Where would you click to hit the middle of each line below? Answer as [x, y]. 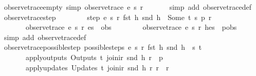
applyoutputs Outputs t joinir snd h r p [94, 57]
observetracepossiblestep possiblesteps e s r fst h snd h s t [103, 47]
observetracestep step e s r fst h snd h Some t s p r [108, 17]
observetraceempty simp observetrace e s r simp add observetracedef [127, 7]
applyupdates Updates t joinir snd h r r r [97, 67]
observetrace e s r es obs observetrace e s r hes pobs [131, 27]
